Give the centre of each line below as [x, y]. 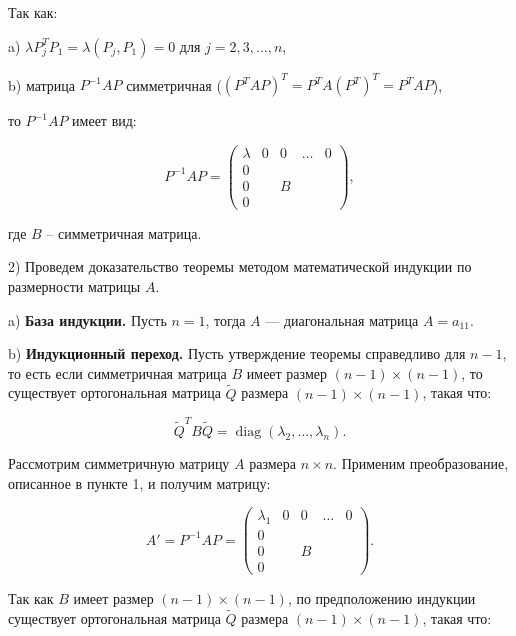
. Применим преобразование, [421, 462]
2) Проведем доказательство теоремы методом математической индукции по [240, 266]
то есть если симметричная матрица [117, 372]
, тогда [225, 319]
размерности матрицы [74, 286]
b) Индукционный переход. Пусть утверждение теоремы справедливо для [237, 353]
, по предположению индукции [381, 598]
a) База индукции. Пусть [87, 319]
